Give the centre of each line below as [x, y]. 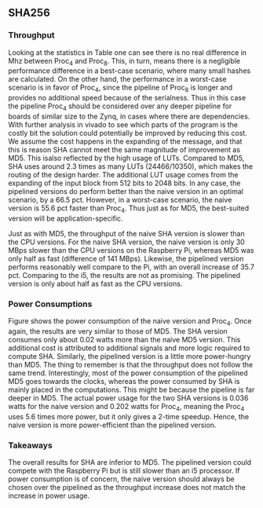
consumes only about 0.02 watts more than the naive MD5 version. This [124, 339]
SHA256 [29, 13]
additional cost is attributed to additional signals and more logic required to [129, 348]
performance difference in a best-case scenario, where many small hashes [130, 71]
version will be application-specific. [66, 218]
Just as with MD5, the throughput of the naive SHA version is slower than [126, 233]
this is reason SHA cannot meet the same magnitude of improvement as [124, 150]
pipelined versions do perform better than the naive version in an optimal [126, 192]
